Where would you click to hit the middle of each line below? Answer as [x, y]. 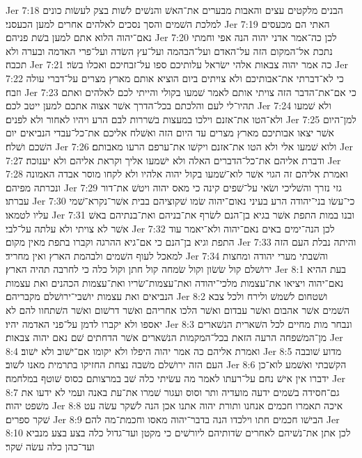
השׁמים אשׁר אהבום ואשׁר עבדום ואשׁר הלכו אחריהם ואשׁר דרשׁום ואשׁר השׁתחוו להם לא [178, 310]
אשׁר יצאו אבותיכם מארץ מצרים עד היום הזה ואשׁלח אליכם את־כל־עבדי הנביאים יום [170, 133]
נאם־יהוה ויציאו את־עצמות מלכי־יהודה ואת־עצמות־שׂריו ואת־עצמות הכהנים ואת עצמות [175, 282]
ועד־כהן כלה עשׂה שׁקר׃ [50, 446]
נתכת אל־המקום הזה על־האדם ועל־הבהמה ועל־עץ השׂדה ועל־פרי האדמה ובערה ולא [169, 50]
